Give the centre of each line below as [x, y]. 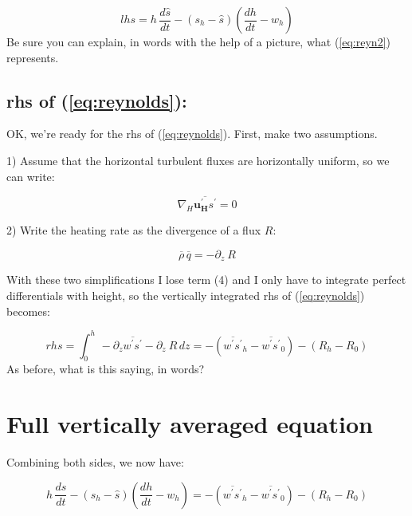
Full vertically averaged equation [190, 424]
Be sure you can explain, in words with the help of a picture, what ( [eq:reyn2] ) [198, 41]
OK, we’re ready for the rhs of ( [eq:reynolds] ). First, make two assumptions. [192, 134]
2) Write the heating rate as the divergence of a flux [134, 230]
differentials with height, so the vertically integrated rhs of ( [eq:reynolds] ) [186, 295]
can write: [31, 176]
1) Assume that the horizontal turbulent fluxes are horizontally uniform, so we [198, 160]
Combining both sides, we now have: [95, 462]
